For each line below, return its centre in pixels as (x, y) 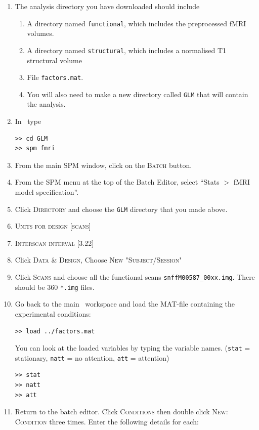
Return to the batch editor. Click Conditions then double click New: (121, 412)
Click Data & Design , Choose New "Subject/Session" (98, 260)
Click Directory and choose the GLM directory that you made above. (121, 209)
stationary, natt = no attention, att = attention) (92, 357)
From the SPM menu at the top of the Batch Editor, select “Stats (117, 182)
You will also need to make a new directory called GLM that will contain (138, 94)
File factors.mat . (55, 77)
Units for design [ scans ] (53, 226)
